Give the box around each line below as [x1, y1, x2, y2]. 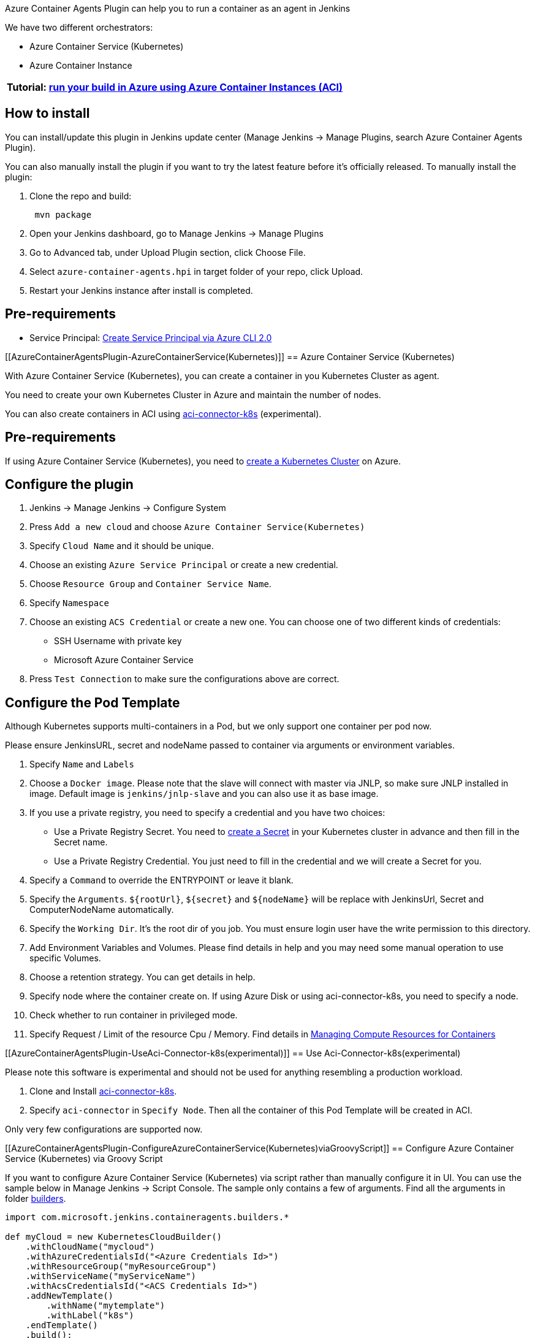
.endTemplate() [25, 1320, 98, 1331]
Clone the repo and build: [29, 190, 132, 201]
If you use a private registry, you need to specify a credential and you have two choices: [29, 807, 385, 818]
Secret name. [54, 837, 108, 848]
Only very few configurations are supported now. [5, 1124, 203, 1135]
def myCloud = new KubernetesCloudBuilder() [5, 1232, 222, 1242]
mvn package [34, 209, 92, 220]
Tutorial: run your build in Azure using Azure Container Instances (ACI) [7, 81, 343, 93]
